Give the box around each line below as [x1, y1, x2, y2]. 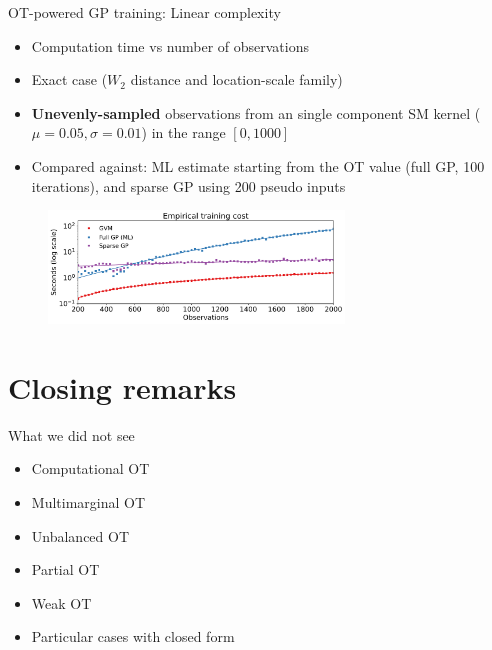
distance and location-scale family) [130, 69, 343, 90]
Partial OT [31, 559, 100, 580]
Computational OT [31, 458, 150, 479]
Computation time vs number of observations [31, 35, 309, 56]
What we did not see [8, 424, 135, 445]
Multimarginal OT [31, 491, 146, 512]
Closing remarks [8, 366, 237, 407]
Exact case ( [31, 69, 108, 90]
